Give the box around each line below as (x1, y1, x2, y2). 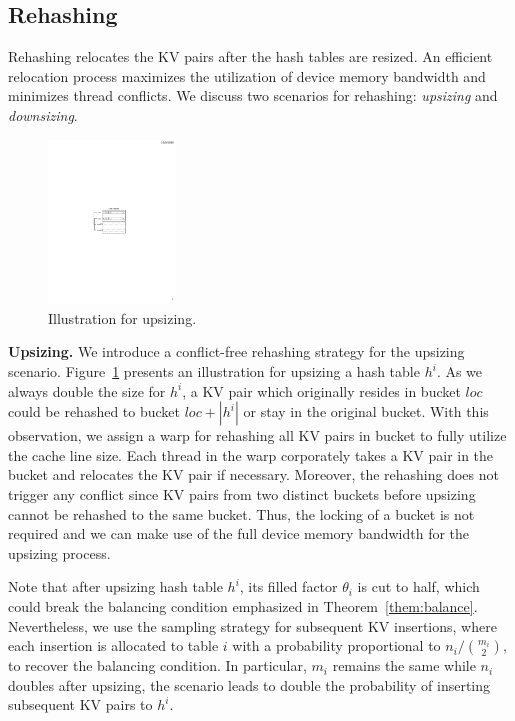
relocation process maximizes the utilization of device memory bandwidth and (8, 65, 486, 86)
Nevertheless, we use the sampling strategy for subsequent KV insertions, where (8, 615, 497, 636)
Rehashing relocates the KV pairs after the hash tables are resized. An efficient (8, 46, 493, 67)
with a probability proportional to (232, 635, 441, 656)
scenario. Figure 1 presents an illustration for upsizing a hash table (8, 361, 420, 381)
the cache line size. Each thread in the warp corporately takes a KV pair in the (8, 444, 494, 465)
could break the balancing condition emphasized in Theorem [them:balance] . (8, 595, 478, 616)
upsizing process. (8, 542, 111, 563)
